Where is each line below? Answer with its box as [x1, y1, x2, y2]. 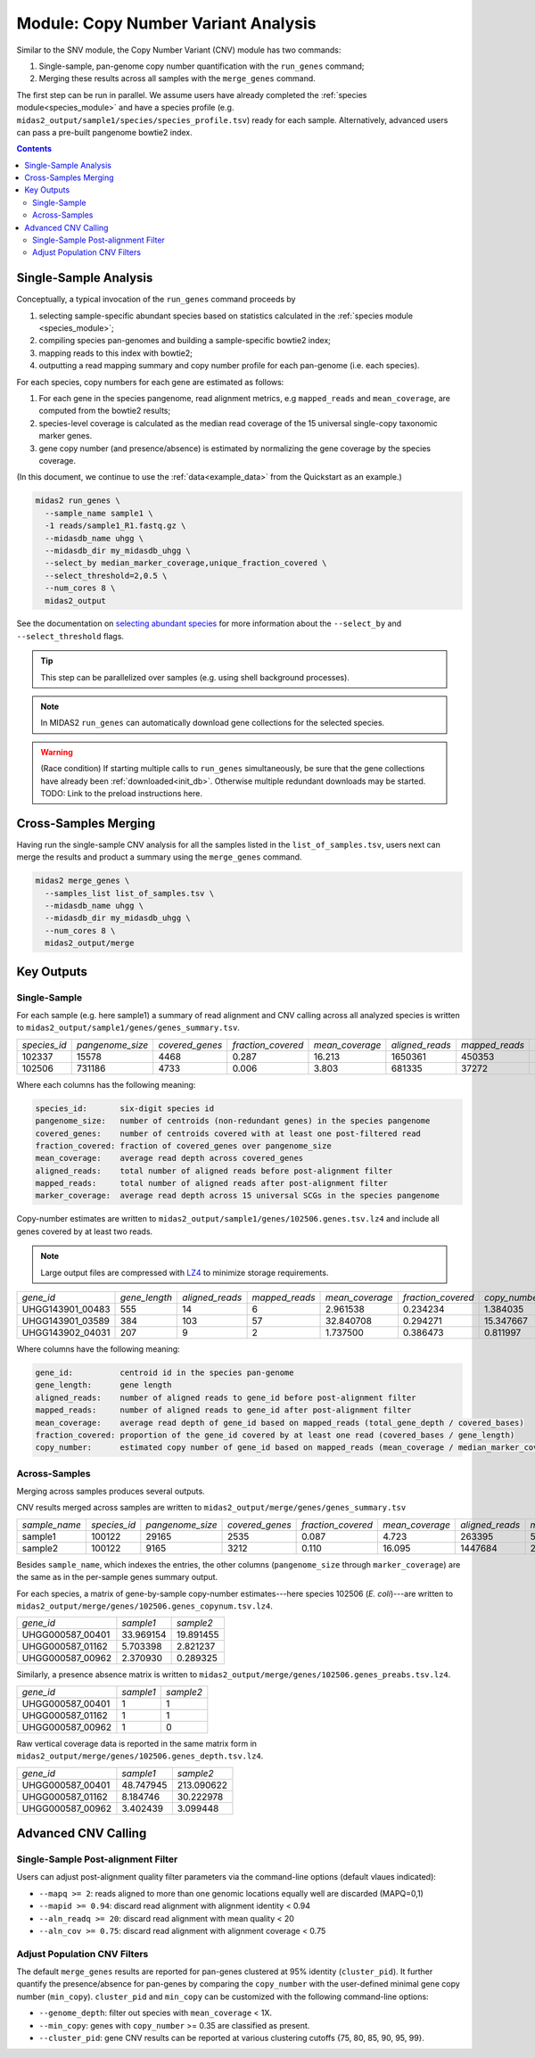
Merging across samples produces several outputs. [16, 1486, 205, 1497]
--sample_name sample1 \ [45, 508, 153, 518]
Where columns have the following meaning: [16, 1344, 180, 1354]
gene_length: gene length [35, 1380, 173, 1390]
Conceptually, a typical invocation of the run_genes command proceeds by [16, 294, 296, 305]
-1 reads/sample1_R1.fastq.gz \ [45, 521, 186, 531]
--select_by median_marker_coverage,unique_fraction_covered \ [45, 558, 327, 568]
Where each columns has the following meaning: [16, 1079, 196, 1090]
